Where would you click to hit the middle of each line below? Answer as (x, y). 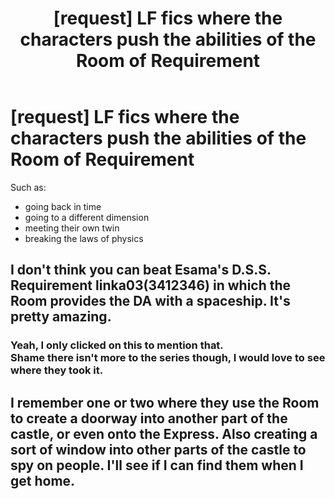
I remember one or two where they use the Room (165, 402)
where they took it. (57, 370)
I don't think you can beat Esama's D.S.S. (141, 270)
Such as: (28, 187)
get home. (43, 480)
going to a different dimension (87, 217)
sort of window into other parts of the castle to (158, 449)
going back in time (63, 206)
